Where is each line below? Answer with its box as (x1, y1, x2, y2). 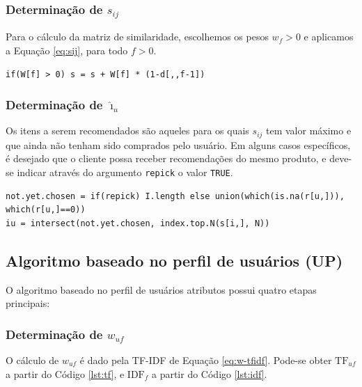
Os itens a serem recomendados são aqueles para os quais (6, 123, 249, 138)
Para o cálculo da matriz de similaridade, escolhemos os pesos (6, 29, 269, 44)
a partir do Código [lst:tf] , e (6, 366, 125, 381)
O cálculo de (6, 353, 59, 368)
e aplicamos (304, 29, 354, 44)
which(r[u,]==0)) (6, 205, 86, 215)
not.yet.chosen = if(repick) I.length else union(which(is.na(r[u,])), (6, 191, 345, 201)
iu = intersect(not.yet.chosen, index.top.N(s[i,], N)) (6, 218, 270, 228)
